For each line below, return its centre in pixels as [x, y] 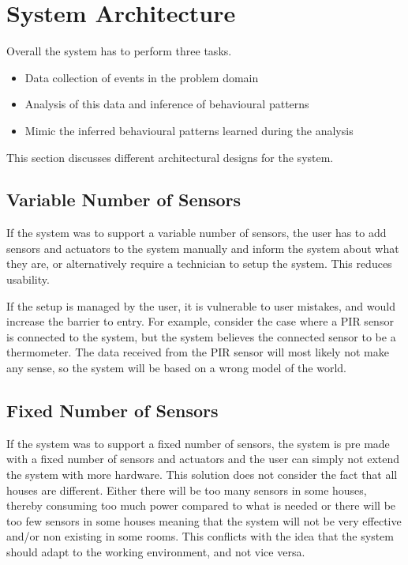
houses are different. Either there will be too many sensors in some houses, [187, 490]
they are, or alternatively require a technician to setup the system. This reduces [199, 264]
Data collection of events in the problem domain [142, 77]
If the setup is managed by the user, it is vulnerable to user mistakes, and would [201, 305]
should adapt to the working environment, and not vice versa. [156, 552]
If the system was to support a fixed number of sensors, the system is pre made [198, 443]
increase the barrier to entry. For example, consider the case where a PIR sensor [200, 321]
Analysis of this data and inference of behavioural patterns [167, 104]
